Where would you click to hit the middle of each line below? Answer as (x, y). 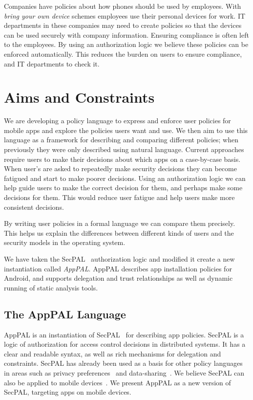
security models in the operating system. (65, 242)
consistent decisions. (34, 207)
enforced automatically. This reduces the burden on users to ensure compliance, (123, 54)
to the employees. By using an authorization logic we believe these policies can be (126, 44)
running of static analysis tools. (51, 287)
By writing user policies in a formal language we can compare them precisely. (120, 223)
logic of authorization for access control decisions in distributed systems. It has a (125, 344)
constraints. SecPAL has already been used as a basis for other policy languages (123, 363)
